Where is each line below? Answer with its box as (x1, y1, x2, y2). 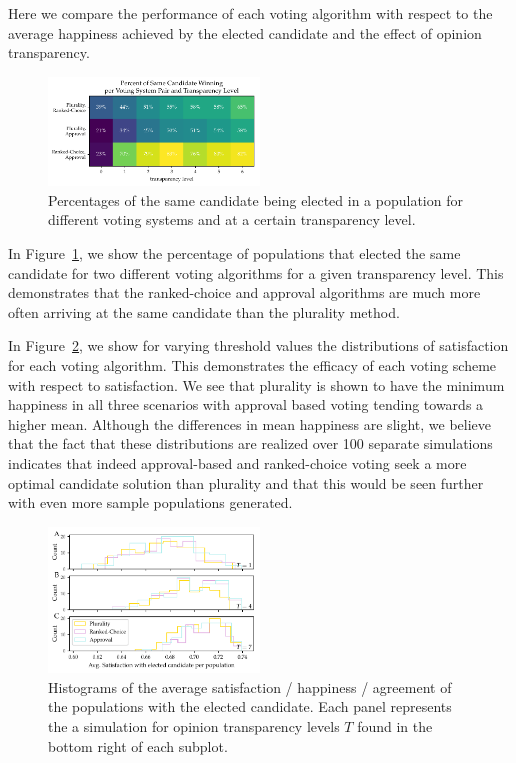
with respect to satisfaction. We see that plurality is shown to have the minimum (8, 374, 505, 395)
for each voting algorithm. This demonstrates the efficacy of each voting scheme (8, 355, 497, 375)
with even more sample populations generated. (8, 492, 293, 513)
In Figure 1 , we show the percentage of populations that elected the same (8, 243, 461, 264)
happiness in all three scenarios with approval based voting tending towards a (8, 394, 484, 415)
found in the (357, 715, 433, 736)
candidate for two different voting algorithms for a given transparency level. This (8, 262, 504, 283)
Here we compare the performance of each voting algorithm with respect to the (8, 3, 493, 23)
